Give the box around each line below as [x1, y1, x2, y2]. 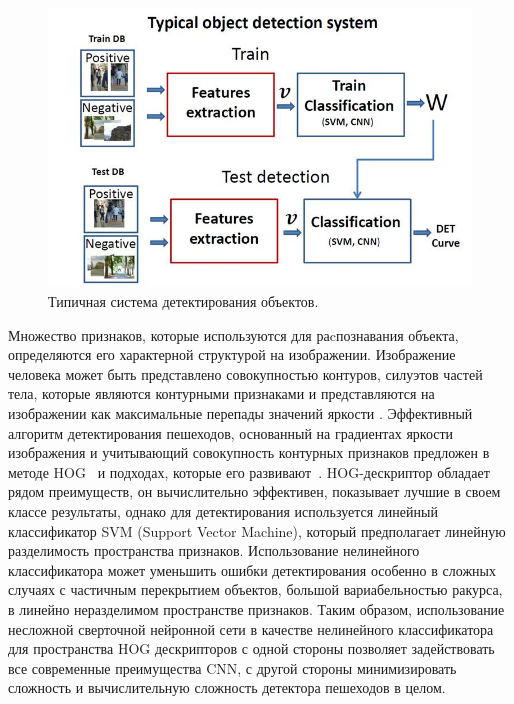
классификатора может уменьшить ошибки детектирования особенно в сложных [8, 559, 496, 580]
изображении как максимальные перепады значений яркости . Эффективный [8, 403, 473, 424]
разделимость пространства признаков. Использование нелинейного [8, 540, 420, 561]
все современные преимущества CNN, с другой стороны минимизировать [8, 657, 457, 678]
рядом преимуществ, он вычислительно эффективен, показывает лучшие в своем [8, 481, 501, 502]
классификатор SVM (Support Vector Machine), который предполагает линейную [8, 520, 506, 541]
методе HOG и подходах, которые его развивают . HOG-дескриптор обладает [8, 461, 490, 482]
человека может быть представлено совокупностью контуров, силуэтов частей [8, 363, 483, 384]
